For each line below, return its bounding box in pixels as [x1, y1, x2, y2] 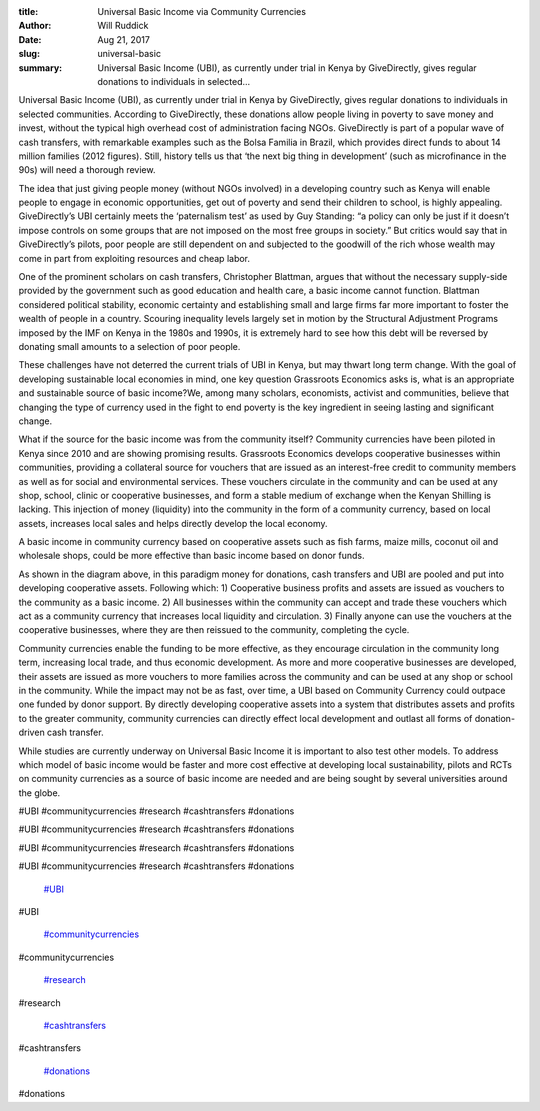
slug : [18, 48, 40, 60]
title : [18, 6, 39, 17]
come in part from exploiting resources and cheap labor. [18, 252, 250, 264]
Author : [18, 20, 52, 32]
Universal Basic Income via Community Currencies [97, 6, 307, 17]
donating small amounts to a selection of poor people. [18, 340, 241, 352]
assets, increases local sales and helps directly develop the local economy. [18, 517, 329, 529]
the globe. [18, 786, 61, 799]
